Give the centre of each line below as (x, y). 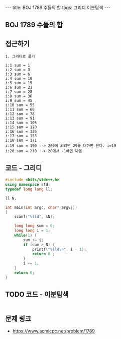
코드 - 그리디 (24, 168)
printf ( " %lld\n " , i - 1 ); (59, 249)
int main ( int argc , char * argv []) (41, 207)
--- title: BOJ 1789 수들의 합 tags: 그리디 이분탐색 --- (58, 8)
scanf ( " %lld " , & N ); (35, 217)
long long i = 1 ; (32, 231)
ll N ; (11, 198)
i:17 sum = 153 (21, 136)
